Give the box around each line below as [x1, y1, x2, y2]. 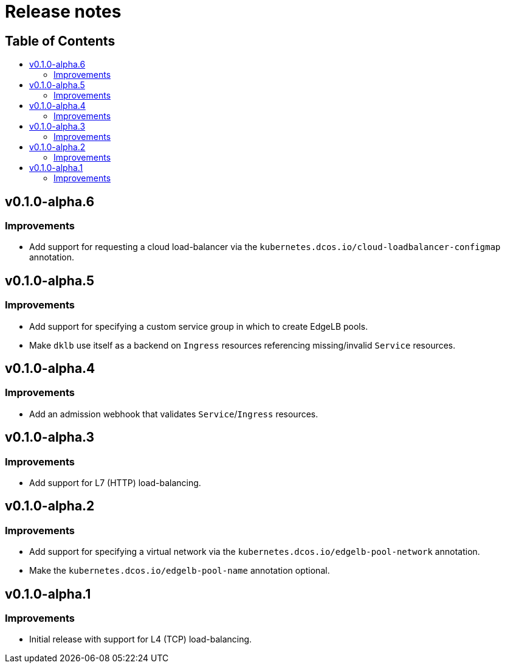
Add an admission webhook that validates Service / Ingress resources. [29, 408, 318, 419]
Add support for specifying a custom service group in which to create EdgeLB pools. [29, 321, 368, 332]
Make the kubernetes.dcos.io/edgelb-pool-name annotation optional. [29, 565, 330, 576]
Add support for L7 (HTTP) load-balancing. [29, 478, 201, 489]
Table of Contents [5, 33, 115, 49]
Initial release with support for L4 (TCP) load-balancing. [29, 634, 252, 645]
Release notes [5, 1, 122, 22]
